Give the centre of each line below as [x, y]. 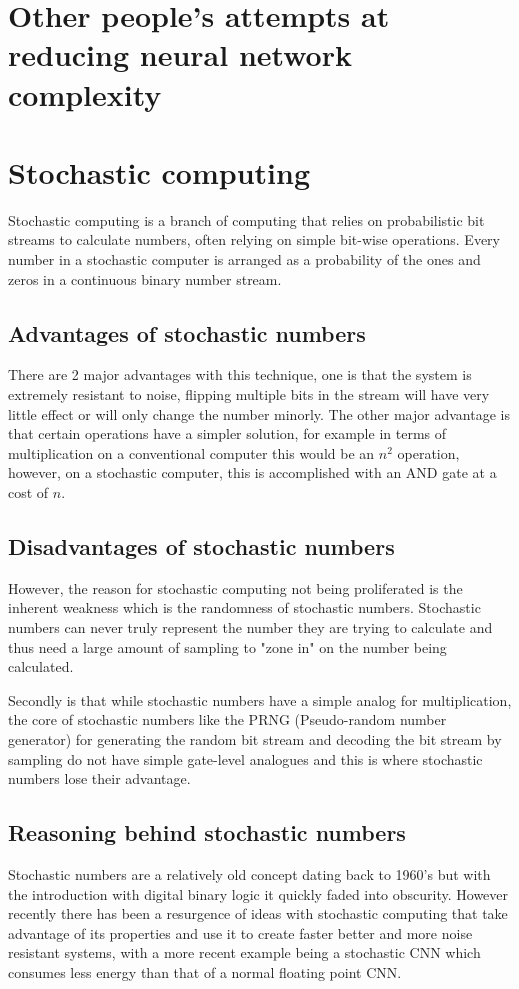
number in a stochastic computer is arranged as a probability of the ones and [244, 259]
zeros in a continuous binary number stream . [145, 278]
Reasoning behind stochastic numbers [207, 832]
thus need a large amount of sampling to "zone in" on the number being [227, 646]
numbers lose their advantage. [99, 778]
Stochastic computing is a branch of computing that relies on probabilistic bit [246, 219]
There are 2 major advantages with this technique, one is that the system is [240, 374]
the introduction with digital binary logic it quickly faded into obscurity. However [258, 893]
